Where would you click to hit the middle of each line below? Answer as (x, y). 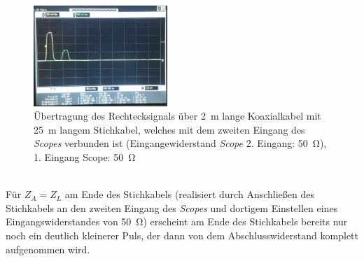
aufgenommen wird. (48, 249)
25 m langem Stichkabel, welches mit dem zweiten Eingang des (169, 129)
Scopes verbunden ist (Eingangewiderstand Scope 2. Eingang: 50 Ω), (180, 143)
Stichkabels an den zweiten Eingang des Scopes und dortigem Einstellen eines (172, 207)
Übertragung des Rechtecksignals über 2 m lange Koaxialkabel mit (177, 116)
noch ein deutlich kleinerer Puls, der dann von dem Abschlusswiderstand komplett (182, 235)
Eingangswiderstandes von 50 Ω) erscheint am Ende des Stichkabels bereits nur (177, 221)
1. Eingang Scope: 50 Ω (85, 157)
